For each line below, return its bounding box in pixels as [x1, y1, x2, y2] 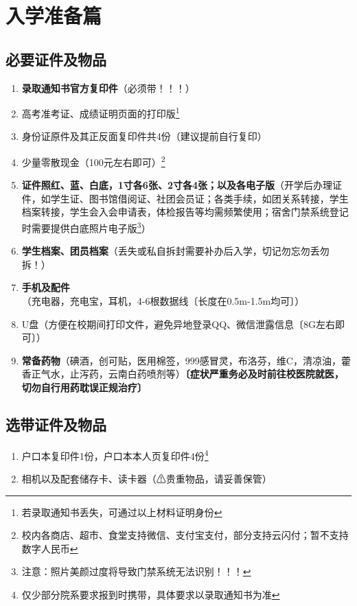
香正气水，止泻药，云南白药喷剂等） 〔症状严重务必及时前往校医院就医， [21, 366, 344, 381]
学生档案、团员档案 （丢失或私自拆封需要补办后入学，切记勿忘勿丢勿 [21, 244, 330, 258]
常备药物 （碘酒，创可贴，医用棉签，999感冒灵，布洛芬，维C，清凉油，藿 [21, 353, 351, 367]
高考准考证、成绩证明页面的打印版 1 [21, 104, 180, 120]
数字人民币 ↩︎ [21, 541, 78, 555]
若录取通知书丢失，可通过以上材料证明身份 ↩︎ [21, 504, 222, 519]
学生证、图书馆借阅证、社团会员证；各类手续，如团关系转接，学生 [50, 191, 349, 205]
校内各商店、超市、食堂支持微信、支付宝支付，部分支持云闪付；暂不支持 [21, 528, 349, 542]
